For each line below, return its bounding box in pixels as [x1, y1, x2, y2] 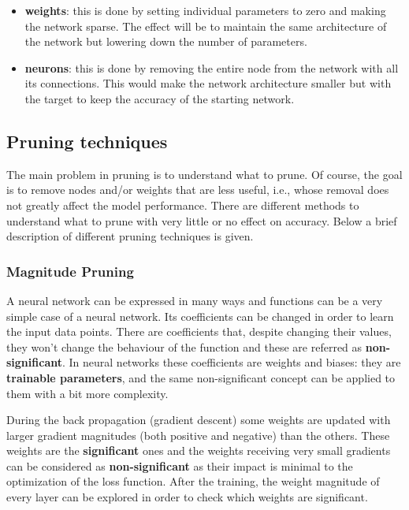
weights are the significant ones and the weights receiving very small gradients [6, 442, 391, 459]
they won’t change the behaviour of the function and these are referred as [6, 338, 363, 355]
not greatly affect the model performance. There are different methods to [6, 196, 359, 213]
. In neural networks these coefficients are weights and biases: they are [61, 354, 401, 370]
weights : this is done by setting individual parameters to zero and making [24, 2, 386, 18]
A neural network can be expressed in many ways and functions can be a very [6, 292, 383, 308]
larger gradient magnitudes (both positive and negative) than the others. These [6, 426, 390, 443]
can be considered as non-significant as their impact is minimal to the [6, 457, 353, 474]
